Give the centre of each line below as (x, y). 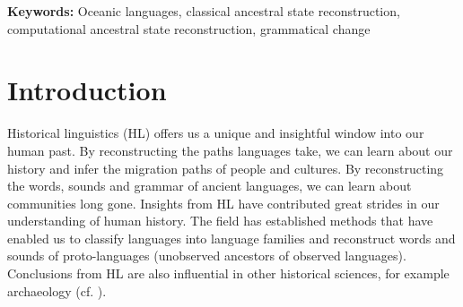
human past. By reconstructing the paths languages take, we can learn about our (230, 150)
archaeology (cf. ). (57, 290)
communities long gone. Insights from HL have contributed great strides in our (223, 203)
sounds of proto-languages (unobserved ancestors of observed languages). (207, 256)
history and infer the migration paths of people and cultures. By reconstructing (226, 168)
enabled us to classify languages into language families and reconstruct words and (231, 238)
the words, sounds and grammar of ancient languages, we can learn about (210, 186)
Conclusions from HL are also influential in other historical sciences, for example (228, 273)
